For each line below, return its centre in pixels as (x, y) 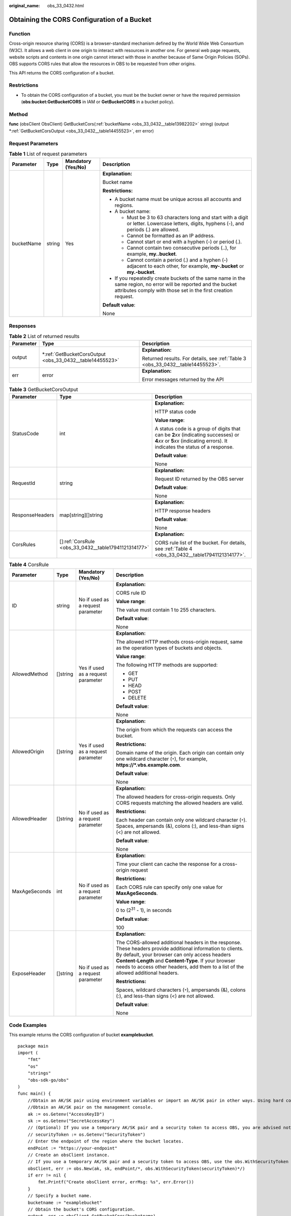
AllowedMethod (30, 674)
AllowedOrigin (28, 751)
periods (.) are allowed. (153, 230)
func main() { (34, 1094)
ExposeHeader (29, 973)
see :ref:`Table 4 (174, 549)
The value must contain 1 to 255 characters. (166, 610)
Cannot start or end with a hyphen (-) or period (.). (184, 242)
